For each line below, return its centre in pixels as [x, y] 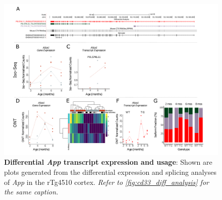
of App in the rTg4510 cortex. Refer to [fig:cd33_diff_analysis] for [106, 182]
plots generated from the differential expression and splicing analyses [110, 172]
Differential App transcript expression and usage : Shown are [108, 162]
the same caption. [31, 192]
